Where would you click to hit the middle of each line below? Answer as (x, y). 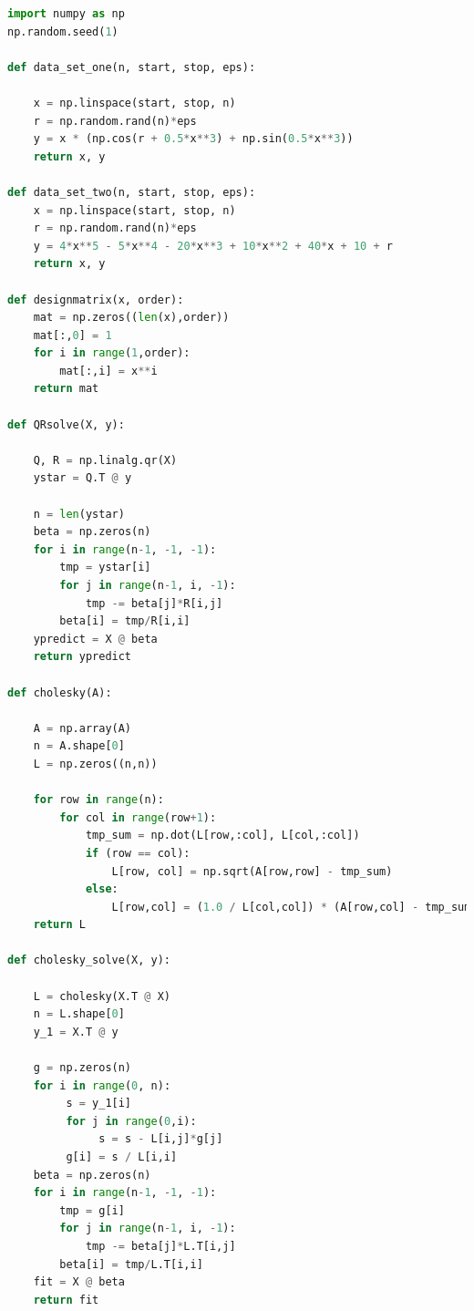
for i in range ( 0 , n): (102, 1085)
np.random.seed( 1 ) (63, 31)
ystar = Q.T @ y (82, 478)
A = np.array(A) (82, 728)
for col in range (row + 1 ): (138, 817)
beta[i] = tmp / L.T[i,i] (131, 1264)
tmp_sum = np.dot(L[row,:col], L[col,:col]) (222, 836)
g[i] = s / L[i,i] (122, 1157)
